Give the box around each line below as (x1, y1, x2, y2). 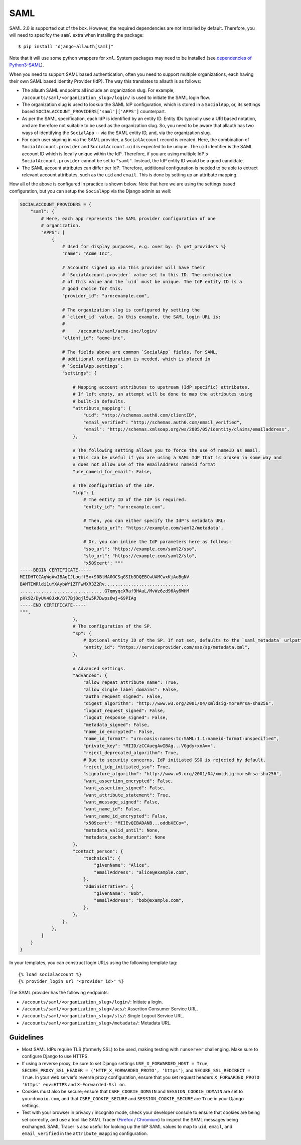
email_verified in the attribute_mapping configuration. (22, 1130, 148, 1136)
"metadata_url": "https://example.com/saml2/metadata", (83, 525, 224, 531)
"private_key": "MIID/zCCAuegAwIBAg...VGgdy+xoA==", (83, 743, 216, 749)
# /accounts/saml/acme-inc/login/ (62, 328, 158, 334)
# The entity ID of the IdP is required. (83, 497, 187, 502)
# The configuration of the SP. (73, 623, 153, 629)
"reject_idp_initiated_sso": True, (83, 764, 171, 770)
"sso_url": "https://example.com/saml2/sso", (83, 546, 198, 552)
